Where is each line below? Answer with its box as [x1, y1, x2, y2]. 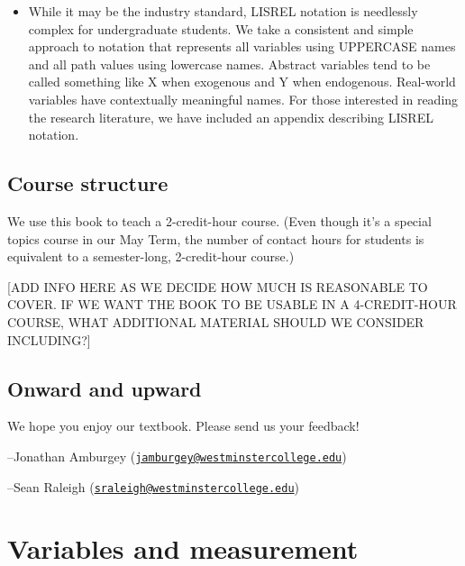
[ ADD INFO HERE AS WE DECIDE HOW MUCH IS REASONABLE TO [7, 277, 428, 296]
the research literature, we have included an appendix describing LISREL [28, 107, 433, 126]
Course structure [7, 169, 169, 197]
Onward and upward [7, 374, 202, 402]
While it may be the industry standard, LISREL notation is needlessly [28, 2, 418, 20]
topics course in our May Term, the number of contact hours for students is [7, 229, 424, 248]
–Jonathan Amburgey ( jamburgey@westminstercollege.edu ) [7, 446, 347, 465]
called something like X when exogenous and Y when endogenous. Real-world [28, 72, 456, 91]
